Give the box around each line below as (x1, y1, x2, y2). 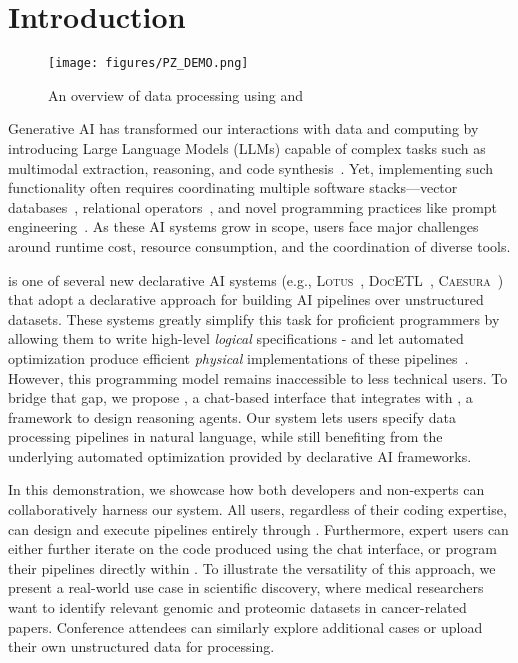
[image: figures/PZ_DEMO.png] (48, 56, 249, 71)
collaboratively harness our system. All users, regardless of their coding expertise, (8, 499, 507, 520)
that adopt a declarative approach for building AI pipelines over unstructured (8, 289, 484, 310)
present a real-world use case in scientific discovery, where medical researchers (8, 577, 484, 598)
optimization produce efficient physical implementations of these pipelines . (8, 347, 469, 368)
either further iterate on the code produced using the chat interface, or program (8, 538, 497, 559)
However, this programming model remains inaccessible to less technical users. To (8, 367, 508, 388)
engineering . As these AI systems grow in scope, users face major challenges (8, 216, 479, 237)
